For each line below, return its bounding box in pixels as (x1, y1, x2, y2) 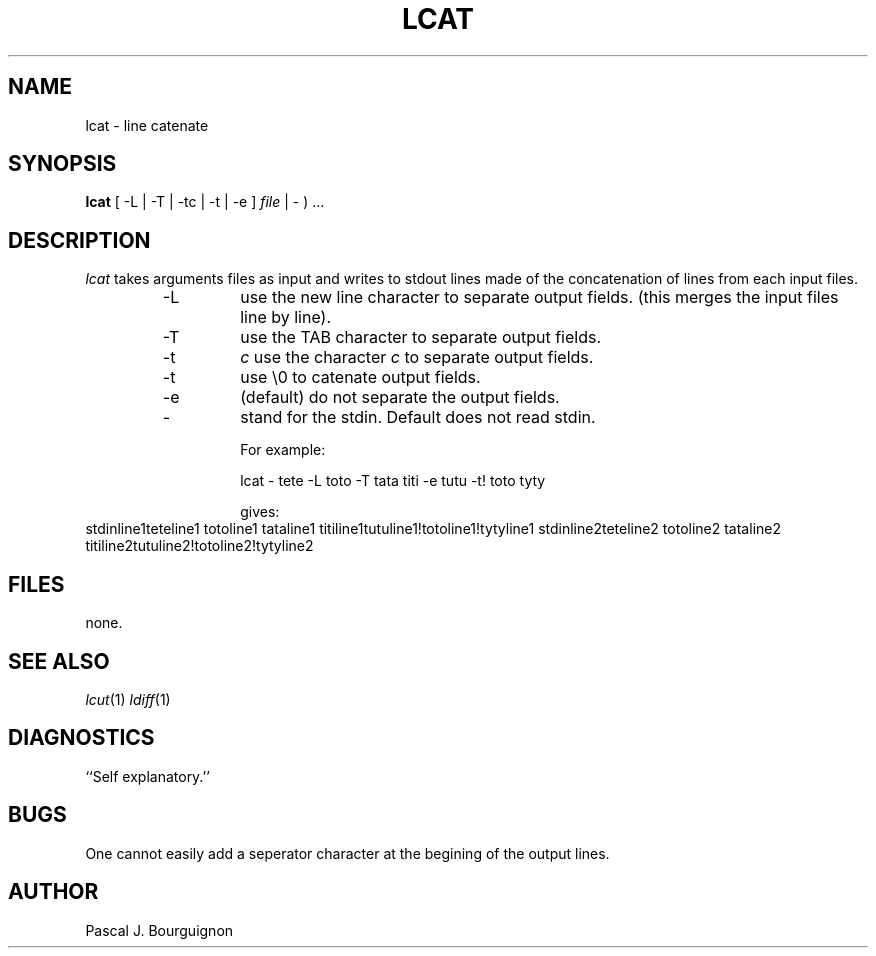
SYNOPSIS (8, 151, 117, 177)
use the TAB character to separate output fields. (240, 327, 602, 348)
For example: (240, 441, 326, 459)
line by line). (240, 307, 331, 328)
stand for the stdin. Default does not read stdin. (240, 407, 596, 428)
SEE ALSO (8, 648, 110, 674)
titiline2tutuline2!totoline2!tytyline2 (85, 537, 314, 555)
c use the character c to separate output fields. (240, 347, 594, 368)
